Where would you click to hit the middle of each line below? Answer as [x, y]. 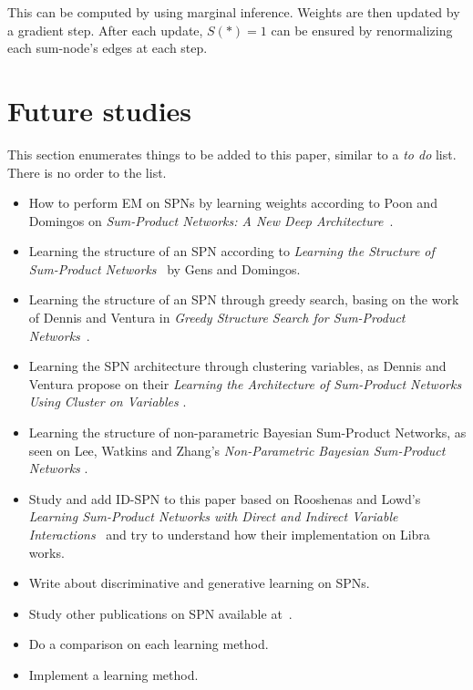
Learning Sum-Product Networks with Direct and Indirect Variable [213, 516]
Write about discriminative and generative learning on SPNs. [199, 583]
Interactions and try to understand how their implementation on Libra [229, 534]
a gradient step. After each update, [105, 30]
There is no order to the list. [87, 172]
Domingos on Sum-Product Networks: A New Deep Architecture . [211, 220]
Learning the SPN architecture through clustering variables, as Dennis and [237, 366]
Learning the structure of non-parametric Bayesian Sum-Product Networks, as [247, 433]
